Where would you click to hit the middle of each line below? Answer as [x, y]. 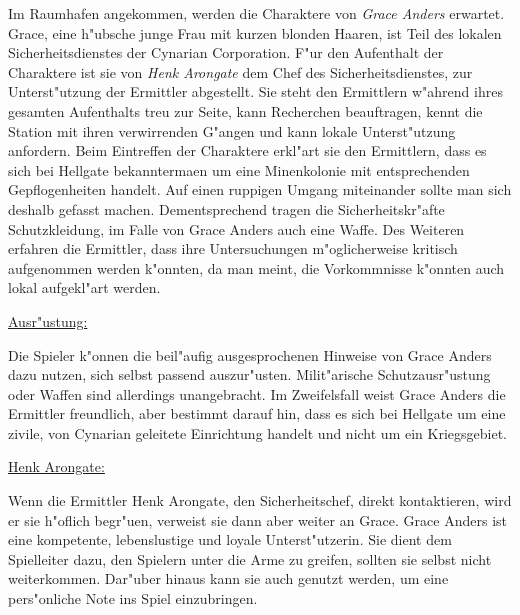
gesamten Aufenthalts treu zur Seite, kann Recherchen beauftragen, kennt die [245, 110]
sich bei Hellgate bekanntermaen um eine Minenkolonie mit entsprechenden [239, 169]
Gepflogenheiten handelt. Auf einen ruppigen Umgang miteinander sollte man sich [260, 189]
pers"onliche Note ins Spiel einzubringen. [133, 598]
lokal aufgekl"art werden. [84, 287]
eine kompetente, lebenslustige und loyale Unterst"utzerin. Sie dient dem [230, 539]
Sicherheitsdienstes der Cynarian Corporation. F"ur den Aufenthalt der [226, 52]
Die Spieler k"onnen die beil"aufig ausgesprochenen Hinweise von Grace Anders [250, 354]
